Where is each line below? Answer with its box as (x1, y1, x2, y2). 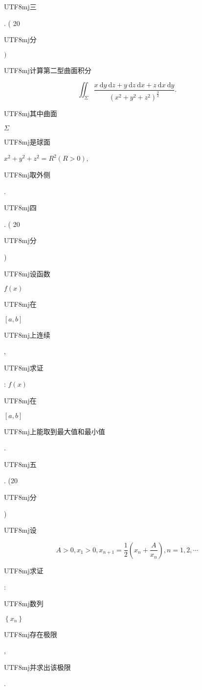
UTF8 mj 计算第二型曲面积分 (4, 65, 91, 75)
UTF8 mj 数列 (4, 598, 44, 609)
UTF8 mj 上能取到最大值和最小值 (4, 426, 105, 436)
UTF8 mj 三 (4, 1, 37, 11)
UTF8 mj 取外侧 (4, 169, 50, 179)
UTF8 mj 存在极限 (4, 629, 57, 639)
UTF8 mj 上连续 (4, 329, 50, 340)
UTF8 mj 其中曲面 (4, 108, 57, 119)
